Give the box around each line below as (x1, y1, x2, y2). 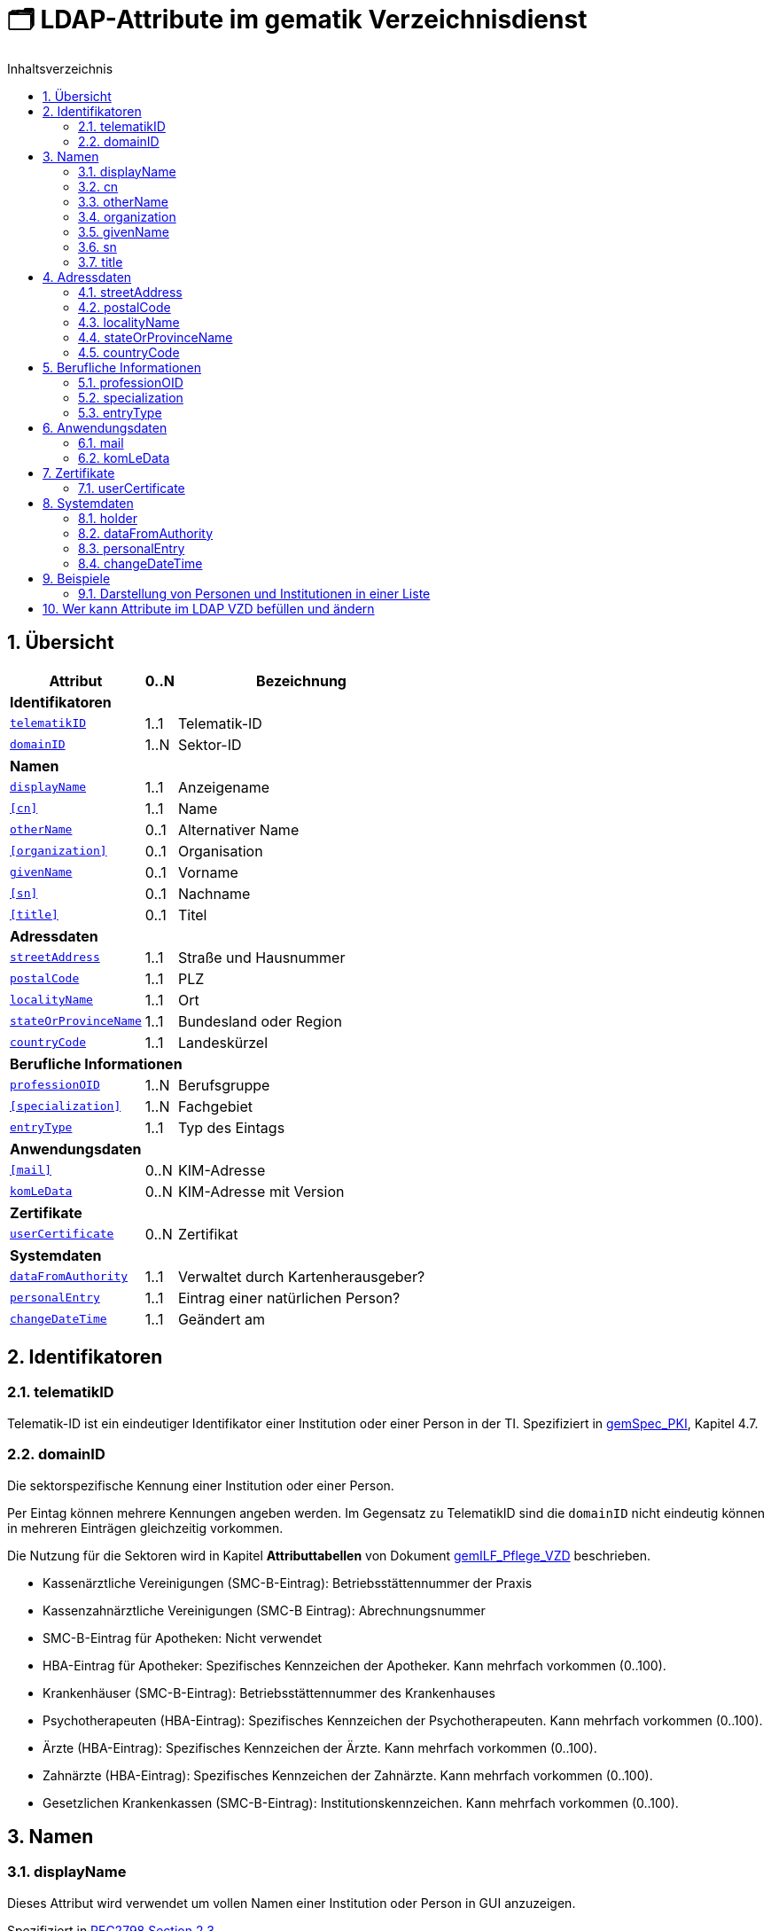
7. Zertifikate (43, 465, 115, 481)
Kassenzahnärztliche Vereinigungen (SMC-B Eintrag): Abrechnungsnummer (43, 1602, 486, 1618)
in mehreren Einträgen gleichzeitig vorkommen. (7, 1520, 284, 1536)
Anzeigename (177, 778, 270, 796)
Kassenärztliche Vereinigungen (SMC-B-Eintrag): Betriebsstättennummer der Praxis (43, 1575, 533, 1591)
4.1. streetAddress (78, 284, 183, 300)
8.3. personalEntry (78, 540, 185, 556)
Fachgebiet (177, 1097, 253, 1115)
